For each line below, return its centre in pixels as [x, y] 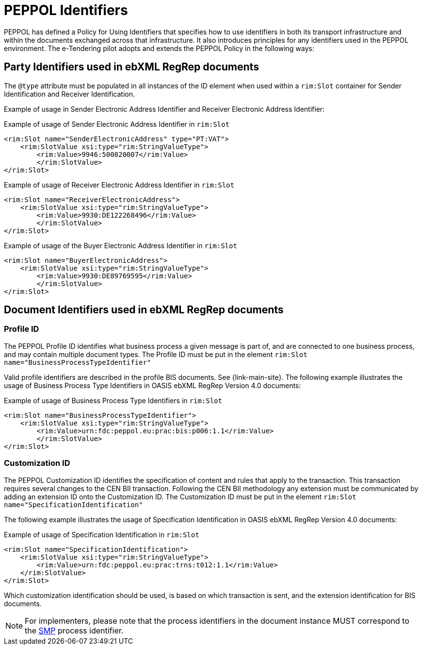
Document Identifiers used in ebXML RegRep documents [144, 310]
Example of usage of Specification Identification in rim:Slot [102, 534]
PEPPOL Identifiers [66, 10]
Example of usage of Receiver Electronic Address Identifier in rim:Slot [119, 185]
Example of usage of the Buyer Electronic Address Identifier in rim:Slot [121, 245]
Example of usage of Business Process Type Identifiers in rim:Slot [113, 400]
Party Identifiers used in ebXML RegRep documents [131, 67]
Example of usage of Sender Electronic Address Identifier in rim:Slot [117, 124]
